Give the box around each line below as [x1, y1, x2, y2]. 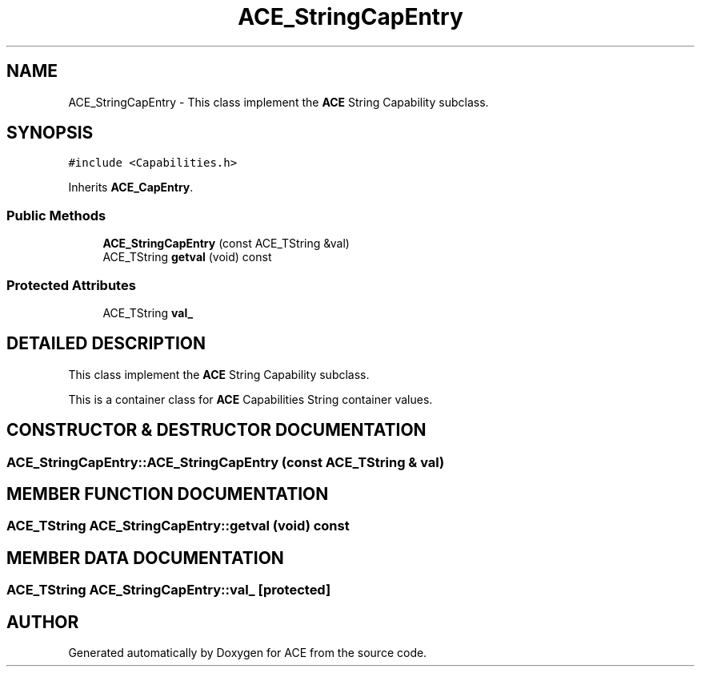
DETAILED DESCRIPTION [6, 333, 206, 354]
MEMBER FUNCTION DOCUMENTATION [6, 484, 329, 505]
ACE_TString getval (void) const [102, 250, 272, 264]
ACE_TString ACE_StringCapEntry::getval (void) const [6, 518, 350, 534]
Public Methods [6, 207, 106, 224]
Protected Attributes [6, 276, 136, 293]
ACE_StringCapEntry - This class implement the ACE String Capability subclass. [68, 95, 489, 109]
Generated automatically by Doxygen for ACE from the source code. [68, 646, 427, 660]
